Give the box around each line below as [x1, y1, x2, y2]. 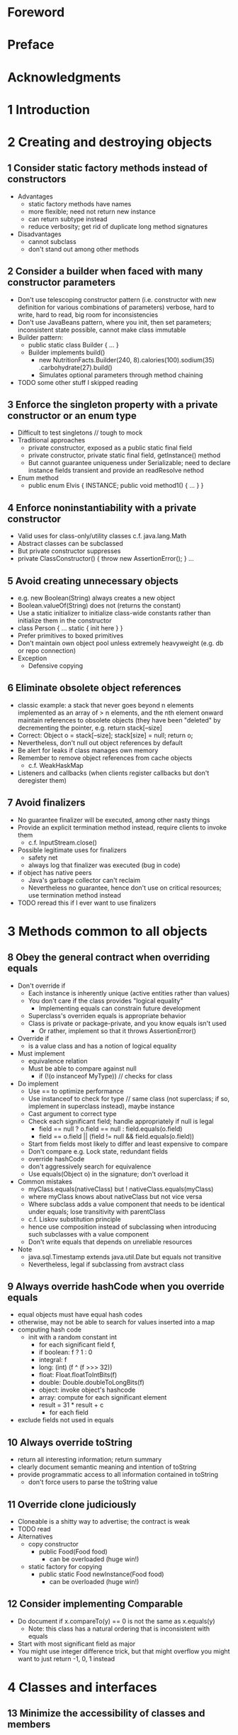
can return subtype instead [28, 214, 108, 223]
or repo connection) [17, 647, 76, 654]
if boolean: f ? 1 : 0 [38, 1348, 93, 1356]
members [7, 1719, 51, 1731]
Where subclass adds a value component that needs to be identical [28, 1200, 225, 1208]
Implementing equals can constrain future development [38, 1004, 200, 1012]
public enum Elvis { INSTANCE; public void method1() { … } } [28, 481, 204, 490]
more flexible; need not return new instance [28, 207, 156, 216]
